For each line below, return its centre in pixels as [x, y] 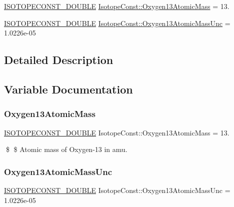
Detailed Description [59, 60]
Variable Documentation [68, 89]
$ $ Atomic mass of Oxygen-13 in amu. [66, 149]
